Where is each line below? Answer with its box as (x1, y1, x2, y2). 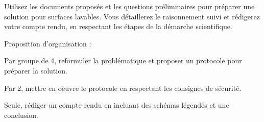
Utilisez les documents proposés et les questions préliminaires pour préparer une (4, 1, 255, 11)
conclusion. (4, 109, 38, 120)
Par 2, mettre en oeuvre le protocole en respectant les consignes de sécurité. (4, 82, 242, 93)
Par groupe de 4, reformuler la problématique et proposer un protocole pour (4, 55, 242, 66)
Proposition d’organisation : (4, 38, 91, 48)
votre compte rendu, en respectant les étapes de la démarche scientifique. (4, 21, 232, 32)
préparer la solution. (4, 65, 67, 76)
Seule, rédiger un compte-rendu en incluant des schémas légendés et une (4, 100, 229, 110)
